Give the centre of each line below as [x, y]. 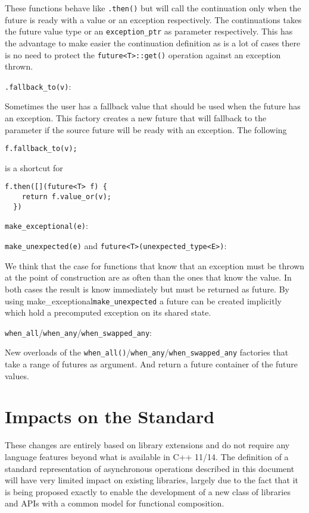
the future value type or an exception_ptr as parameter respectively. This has [149, 31]
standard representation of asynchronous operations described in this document [150, 468]
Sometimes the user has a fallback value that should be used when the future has [153, 106]
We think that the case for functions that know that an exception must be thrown [155, 265]
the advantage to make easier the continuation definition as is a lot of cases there [153, 43]
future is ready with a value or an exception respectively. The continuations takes [153, 19]
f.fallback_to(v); [41, 149]
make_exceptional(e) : [46, 226]
